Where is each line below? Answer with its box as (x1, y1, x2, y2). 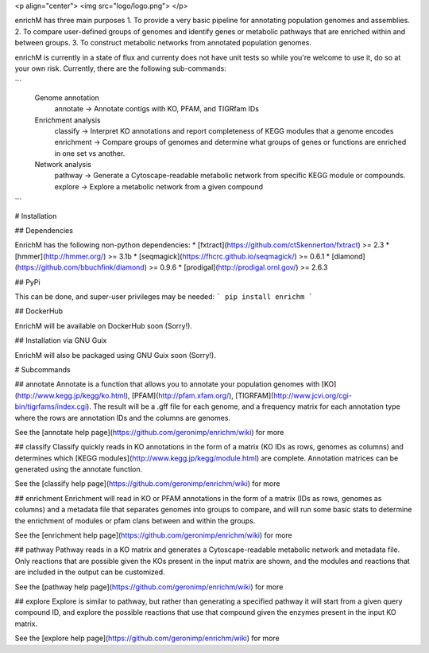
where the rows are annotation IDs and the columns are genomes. (14, 413, 230, 422)
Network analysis (34, 160, 91, 169)
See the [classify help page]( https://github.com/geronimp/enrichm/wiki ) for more (14, 479, 280, 488)
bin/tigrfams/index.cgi (14, 402, 87, 411)
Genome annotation (34, 92, 99, 103)
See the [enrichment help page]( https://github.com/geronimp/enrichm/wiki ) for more (14, 531, 293, 540)
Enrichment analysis (34, 115, 101, 125)
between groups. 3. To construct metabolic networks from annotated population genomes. (14, 38, 311, 48)
